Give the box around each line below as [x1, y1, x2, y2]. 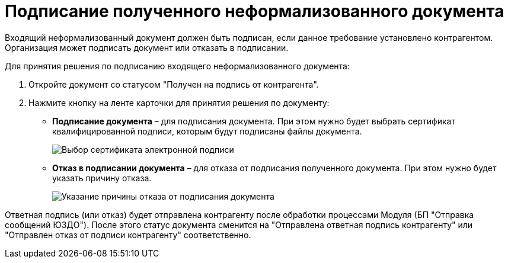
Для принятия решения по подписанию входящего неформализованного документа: [5, 60, 350, 71]
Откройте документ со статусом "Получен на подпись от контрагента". [28, 79, 319, 89]
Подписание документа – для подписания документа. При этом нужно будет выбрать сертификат [52, 116, 455, 126]
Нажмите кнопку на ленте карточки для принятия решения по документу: [28, 97, 330, 108]
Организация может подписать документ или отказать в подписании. [5, 42, 289, 53]
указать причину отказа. [52, 172, 152, 183]
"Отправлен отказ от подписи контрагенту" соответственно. [5, 229, 251, 240]
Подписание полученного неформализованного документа [5, 1, 504, 21]
